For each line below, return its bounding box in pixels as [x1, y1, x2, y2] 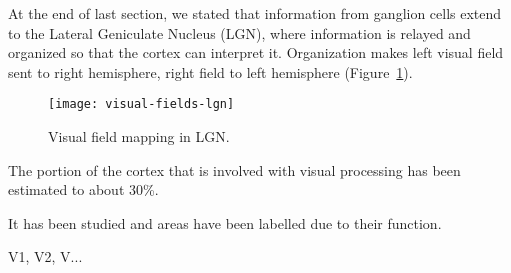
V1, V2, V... [8, 246, 83, 267]
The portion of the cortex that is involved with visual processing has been [8, 159, 461, 180]
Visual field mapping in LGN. [48, 126, 230, 147]
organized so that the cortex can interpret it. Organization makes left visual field [8, 42, 504, 63]
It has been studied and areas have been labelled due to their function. [8, 212, 442, 233]
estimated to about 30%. [8, 179, 159, 200]
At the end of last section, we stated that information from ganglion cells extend [8, 3, 502, 23]
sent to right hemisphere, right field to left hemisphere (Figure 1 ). [8, 61, 413, 82]
